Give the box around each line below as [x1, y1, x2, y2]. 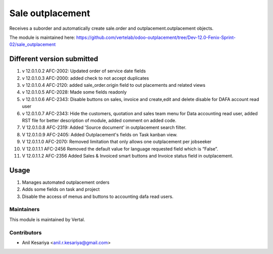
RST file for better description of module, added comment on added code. [22, 117, 177, 123]
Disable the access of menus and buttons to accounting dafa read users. [22, 193, 174, 199]
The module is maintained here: [9, 34, 75, 40]
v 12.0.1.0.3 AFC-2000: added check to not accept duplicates [22, 75, 149, 81]
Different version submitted [9, 55, 99, 63]
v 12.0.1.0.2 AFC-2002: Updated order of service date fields [22, 68, 146, 74]
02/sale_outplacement [9, 41, 56, 47]
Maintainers [9, 206, 40, 213]
